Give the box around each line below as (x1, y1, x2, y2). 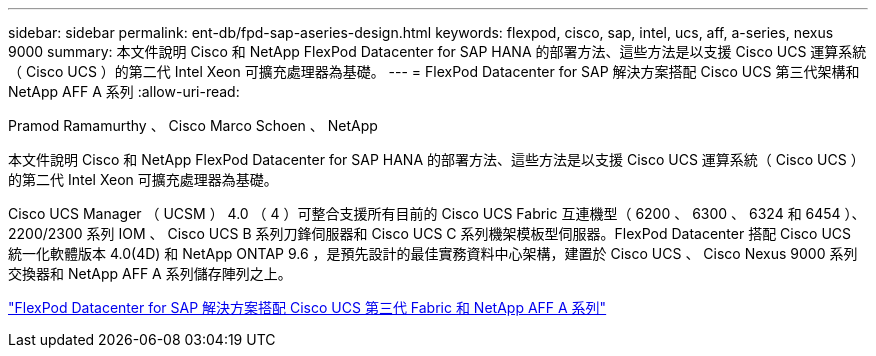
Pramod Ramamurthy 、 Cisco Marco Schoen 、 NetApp (8, 117, 378, 134)
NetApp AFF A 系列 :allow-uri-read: (8, 83, 240, 100)
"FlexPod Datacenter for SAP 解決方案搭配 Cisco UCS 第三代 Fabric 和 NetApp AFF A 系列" (8, 299, 607, 316)
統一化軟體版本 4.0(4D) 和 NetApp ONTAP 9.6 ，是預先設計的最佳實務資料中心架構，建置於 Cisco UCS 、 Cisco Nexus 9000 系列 (8, 245, 858, 262)
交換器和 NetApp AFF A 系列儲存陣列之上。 (8, 265, 292, 282)
